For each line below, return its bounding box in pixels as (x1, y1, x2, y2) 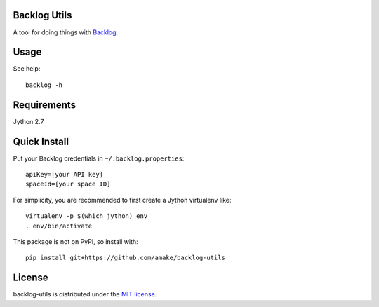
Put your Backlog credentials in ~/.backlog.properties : (13, 154, 185, 163)
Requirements (13, 99, 77, 111)
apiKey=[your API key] (25, 170, 104, 179)
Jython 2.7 (13, 117, 44, 125)
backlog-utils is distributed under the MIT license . (13, 290, 157, 299)
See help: (13, 64, 41, 73)
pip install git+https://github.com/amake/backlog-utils (25, 254, 226, 262)
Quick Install (13, 135, 69, 147)
